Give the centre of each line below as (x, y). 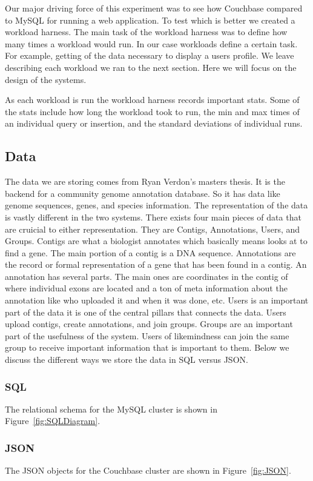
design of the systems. (46, 79)
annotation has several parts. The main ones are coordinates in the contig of (147, 276)
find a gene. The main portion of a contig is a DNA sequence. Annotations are (150, 252)
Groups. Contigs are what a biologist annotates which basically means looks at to (156, 241)
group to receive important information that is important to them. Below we (147, 347)
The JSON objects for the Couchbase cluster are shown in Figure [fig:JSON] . (148, 470)
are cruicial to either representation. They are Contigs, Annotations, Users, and (153, 229)
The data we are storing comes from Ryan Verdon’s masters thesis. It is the (145, 181)
